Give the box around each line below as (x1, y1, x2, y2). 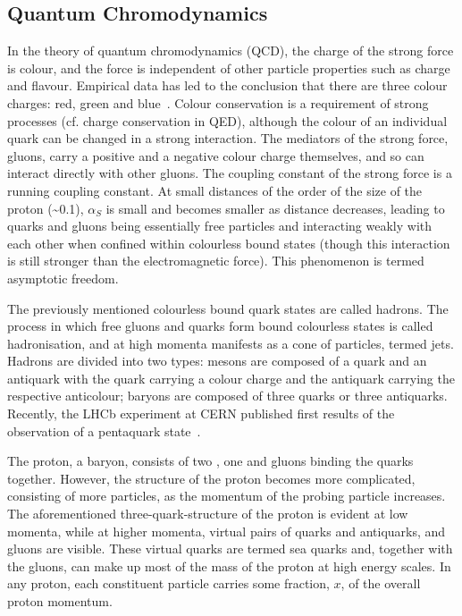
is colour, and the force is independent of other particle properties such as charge (7, 58, 450, 77)
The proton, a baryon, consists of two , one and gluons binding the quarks (7, 451, 414, 470)
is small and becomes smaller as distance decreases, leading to (105, 198, 445, 217)
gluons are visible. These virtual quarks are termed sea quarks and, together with (7, 539, 453, 558)
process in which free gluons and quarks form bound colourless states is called (7, 316, 433, 335)
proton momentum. (7, 592, 113, 611)
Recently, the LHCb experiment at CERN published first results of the (7, 404, 395, 423)
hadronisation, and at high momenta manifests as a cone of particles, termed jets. (7, 333, 454, 352)
